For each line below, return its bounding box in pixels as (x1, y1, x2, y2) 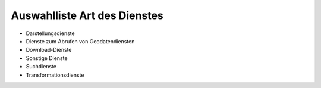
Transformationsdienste (26, 71, 84, 78)
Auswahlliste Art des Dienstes (11, 9, 163, 22)
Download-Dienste (26, 46, 72, 54)
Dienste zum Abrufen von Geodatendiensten (26, 37, 135, 45)
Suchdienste (26, 63, 56, 70)
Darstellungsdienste (26, 30, 75, 37)
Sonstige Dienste (26, 54, 68, 62)
